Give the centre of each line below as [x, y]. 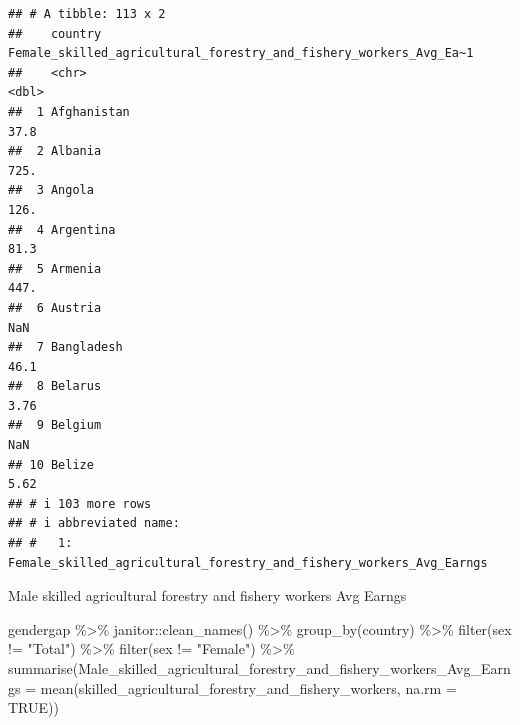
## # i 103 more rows [80, 503]
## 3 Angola [51, 190]
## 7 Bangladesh [65, 347]
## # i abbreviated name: [94, 523]
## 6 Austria [55, 307]
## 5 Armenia [55, 268]
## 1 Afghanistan [69, 111]
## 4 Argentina [62, 229]
